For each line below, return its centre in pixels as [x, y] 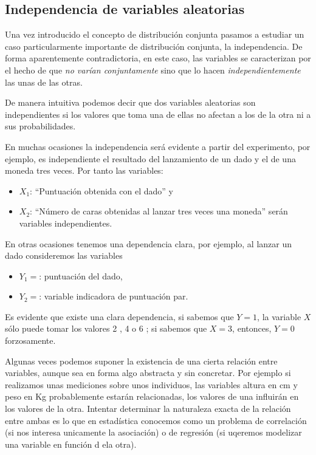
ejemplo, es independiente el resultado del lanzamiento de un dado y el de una [150, 158]
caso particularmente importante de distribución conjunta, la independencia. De [154, 46]
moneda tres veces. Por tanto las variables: [84, 170]
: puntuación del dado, [81, 275]
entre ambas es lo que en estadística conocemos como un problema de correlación [156, 420]
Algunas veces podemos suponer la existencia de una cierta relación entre [141, 361]
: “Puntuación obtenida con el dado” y [101, 190]
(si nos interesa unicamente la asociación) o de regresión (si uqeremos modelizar [153, 432]
